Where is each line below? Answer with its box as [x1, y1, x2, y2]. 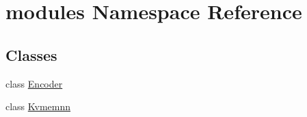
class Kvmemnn [5, 99, 71, 114]
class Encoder [5, 76, 63, 90]
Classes [5, 44, 57, 65]
